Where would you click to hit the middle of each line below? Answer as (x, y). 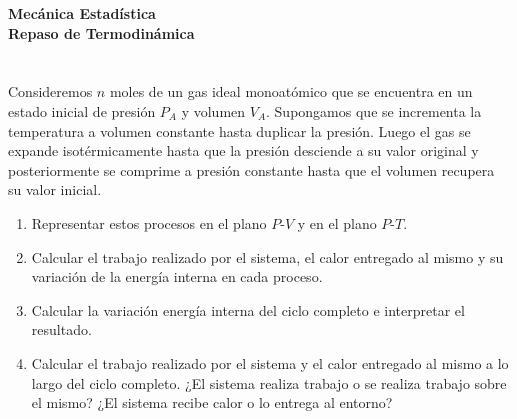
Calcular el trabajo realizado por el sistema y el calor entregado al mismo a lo (270, 362)
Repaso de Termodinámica (101, 32)
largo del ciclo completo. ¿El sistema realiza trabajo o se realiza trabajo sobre (269, 382)
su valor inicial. (55, 189)
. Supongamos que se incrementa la (374, 110)
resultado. (61, 329)
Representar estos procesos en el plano (149, 222)
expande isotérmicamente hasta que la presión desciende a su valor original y (243, 150)
